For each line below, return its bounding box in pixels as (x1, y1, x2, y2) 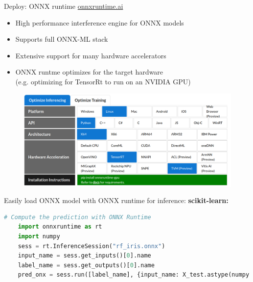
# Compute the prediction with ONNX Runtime (4, 213, 151, 221)
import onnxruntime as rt (18, 223, 102, 231)
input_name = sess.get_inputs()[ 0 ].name (18, 252, 151, 259)
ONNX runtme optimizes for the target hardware (15, 67, 163, 77)
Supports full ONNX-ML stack (15, 34, 108, 44)
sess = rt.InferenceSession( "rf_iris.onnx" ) (18, 242, 165, 250)
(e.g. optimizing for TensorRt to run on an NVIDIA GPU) (15, 76, 191, 86)
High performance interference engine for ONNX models (15, 17, 184, 27)
